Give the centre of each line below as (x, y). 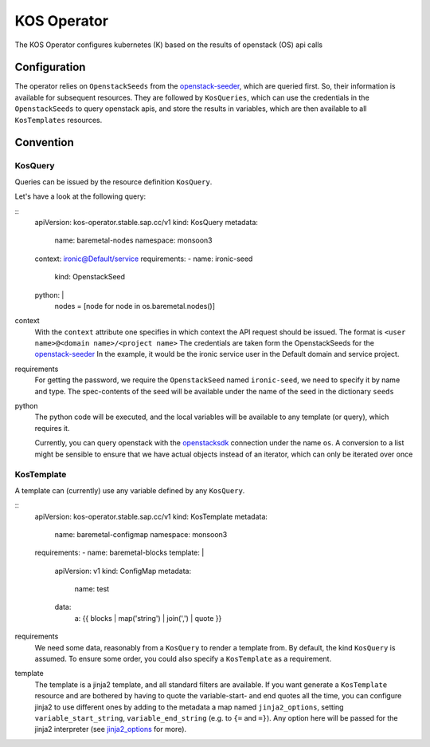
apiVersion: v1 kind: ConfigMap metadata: (123, 571)
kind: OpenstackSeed (90, 277)
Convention (45, 142)
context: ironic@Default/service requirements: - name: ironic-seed (144, 259)
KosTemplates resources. (59, 120)
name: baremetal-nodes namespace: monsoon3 (133, 240)
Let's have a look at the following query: (80, 196)
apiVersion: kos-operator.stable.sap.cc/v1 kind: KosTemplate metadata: (151, 516)
